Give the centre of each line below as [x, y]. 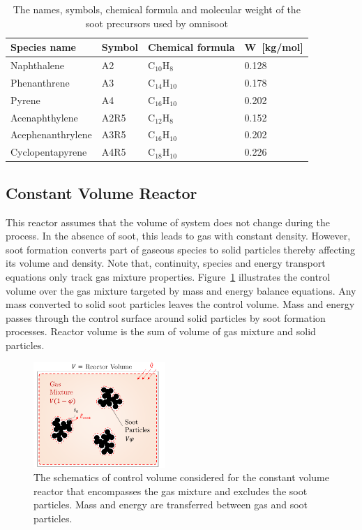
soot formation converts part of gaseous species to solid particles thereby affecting [180, 249]
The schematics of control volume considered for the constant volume [181, 477]
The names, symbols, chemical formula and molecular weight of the [157, 9]
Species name [43, 47]
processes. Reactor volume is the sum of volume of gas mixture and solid [161, 331]
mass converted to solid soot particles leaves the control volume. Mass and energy [180, 304]
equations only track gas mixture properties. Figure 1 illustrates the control [168, 276]
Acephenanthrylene [51, 134]
